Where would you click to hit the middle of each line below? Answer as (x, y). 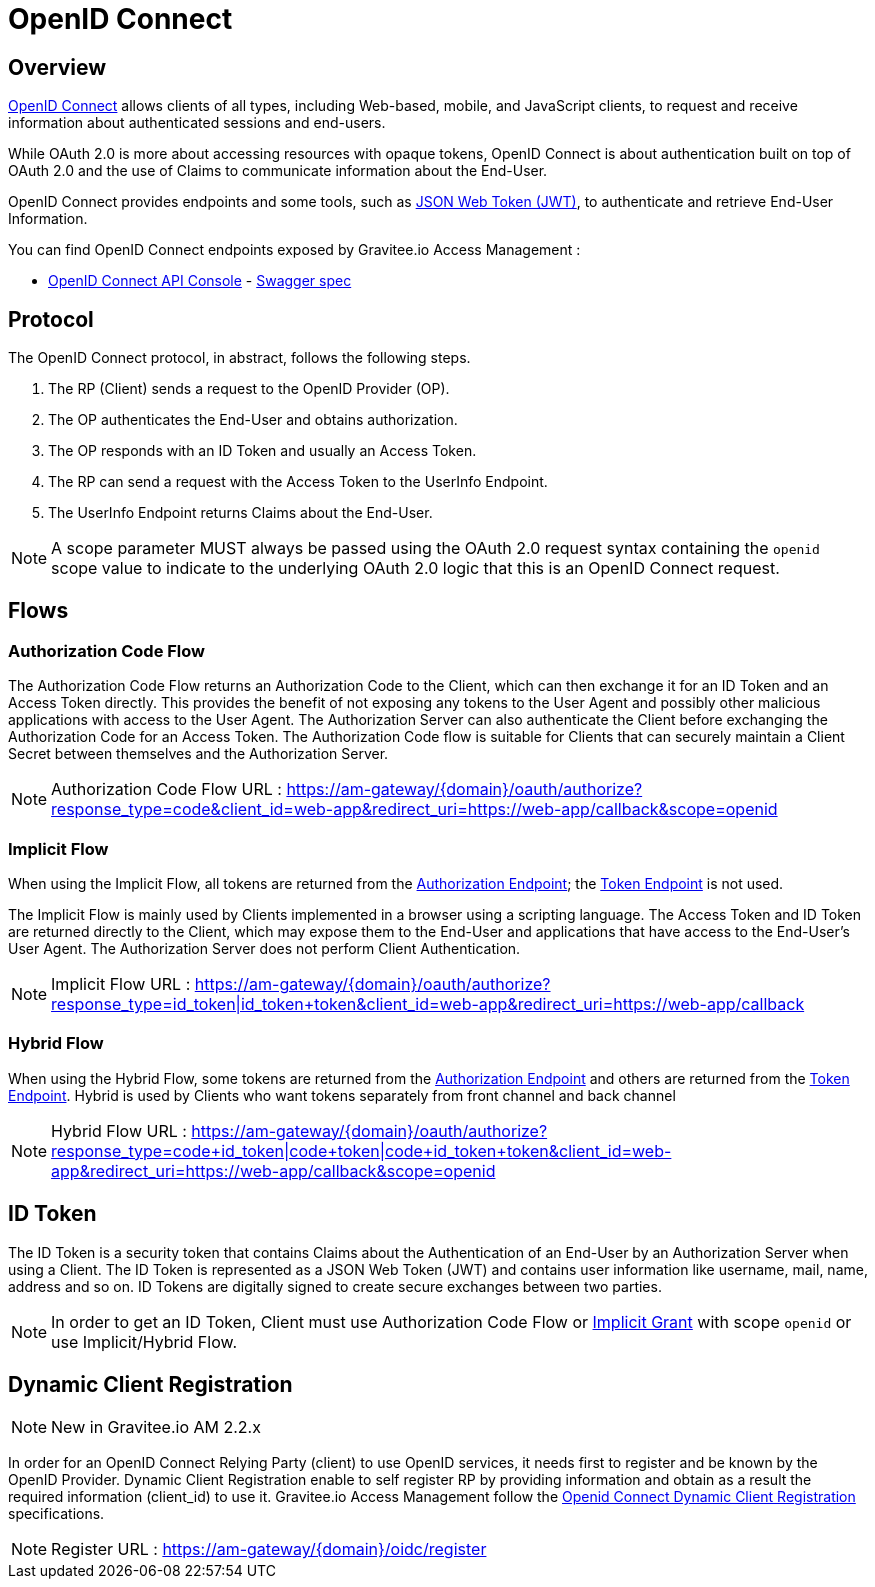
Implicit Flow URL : (121, 983)
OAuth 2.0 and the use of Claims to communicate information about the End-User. (278, 171)
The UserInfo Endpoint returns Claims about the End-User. (240, 513)
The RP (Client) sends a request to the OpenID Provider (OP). (249, 389)
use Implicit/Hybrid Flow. (144, 1341)
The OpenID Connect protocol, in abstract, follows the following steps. (239, 358)
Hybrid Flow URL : (119, 1130)
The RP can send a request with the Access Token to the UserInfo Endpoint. (298, 482)
